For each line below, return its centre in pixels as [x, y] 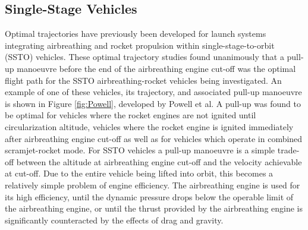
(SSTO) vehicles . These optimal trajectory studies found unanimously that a [144, 57]
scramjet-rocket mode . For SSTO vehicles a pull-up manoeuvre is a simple [140, 150]
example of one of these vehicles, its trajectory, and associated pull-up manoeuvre [153, 92]
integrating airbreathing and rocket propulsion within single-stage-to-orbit [140, 45]
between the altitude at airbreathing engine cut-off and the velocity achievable [159, 161]
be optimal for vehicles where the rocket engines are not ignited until [131, 115]
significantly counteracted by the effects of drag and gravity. [114, 220]
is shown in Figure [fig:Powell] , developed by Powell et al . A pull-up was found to [153, 103]
